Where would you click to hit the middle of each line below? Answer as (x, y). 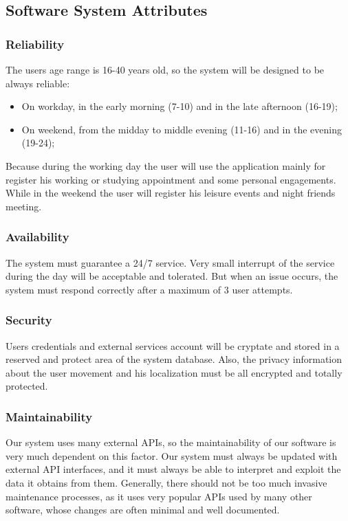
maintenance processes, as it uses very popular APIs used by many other (159, 496)
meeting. (24, 206)
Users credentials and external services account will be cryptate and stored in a (173, 345)
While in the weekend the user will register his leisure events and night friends (171, 193)
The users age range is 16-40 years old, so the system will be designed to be (165, 69)
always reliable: (38, 83)
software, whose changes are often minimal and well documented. (143, 510)
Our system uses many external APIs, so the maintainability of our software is (171, 442)
